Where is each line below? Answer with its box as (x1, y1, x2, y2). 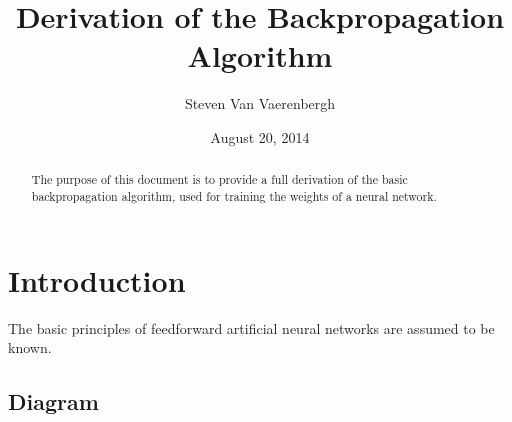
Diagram (8, 386, 99, 417)
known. (8, 337, 52, 358)
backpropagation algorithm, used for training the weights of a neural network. (31, 187, 437, 204)
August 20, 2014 (210, 126, 310, 147)
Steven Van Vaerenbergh (184, 93, 336, 114)
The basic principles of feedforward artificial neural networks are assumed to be (8, 317, 495, 338)
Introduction (8, 259, 186, 300)
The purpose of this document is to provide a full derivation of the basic (31, 171, 408, 188)
